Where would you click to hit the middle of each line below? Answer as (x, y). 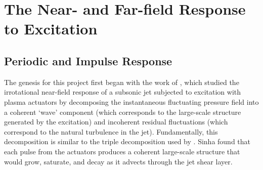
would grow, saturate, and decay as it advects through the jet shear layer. (118, 161)
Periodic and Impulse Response (88, 60)
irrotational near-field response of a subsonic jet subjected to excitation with (123, 92)
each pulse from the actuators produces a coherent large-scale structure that (122, 151)
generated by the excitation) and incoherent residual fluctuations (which (116, 122)
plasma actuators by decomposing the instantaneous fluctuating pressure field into (131, 101)
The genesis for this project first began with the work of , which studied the (122, 82)
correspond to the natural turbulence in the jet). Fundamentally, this (111, 131)
